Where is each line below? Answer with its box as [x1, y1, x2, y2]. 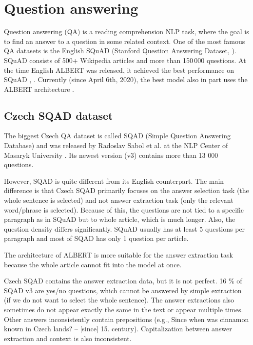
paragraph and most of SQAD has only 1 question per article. [4, 233, 189, 243]
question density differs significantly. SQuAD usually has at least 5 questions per [4, 223, 245, 234]
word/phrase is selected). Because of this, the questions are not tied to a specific [4, 204, 244, 215]
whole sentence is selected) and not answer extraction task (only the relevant [4, 195, 234, 205]
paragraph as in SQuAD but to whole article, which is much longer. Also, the [4, 214, 235, 224]
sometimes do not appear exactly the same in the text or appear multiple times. [4, 304, 243, 314]
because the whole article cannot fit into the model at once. [4, 259, 182, 269]
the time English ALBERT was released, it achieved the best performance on [4, 65, 234, 75]
